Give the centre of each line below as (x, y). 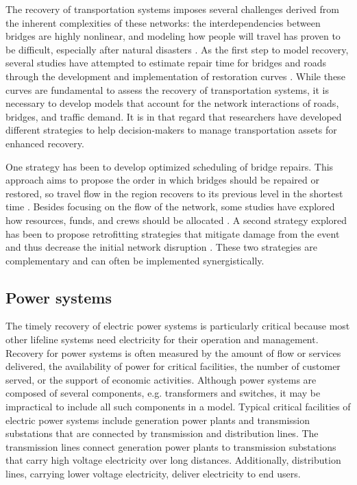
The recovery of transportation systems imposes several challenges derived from (172, 9)
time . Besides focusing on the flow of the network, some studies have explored (170, 207)
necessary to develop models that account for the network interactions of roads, (172, 103)
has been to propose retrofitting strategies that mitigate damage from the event (173, 233)
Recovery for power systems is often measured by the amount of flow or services (173, 352)
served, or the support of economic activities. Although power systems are (161, 379)
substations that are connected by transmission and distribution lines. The (162, 433)
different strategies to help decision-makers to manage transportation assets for (171, 130)
